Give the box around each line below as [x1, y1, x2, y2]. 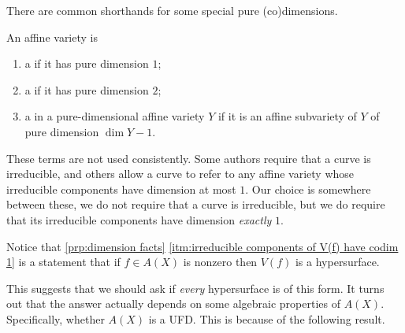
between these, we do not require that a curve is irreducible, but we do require [6, 196, 385, 213]
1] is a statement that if [6, 253, 121, 270]
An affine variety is [6, 28, 98, 45]
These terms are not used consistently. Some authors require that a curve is [6, 150, 371, 166]
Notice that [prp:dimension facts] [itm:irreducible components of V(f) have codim [6, 238, 399, 254]
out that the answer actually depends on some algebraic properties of [6, 295, 340, 312]
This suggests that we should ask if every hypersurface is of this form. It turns [6, 279, 385, 296]
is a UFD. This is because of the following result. [148, 310, 385, 327]
